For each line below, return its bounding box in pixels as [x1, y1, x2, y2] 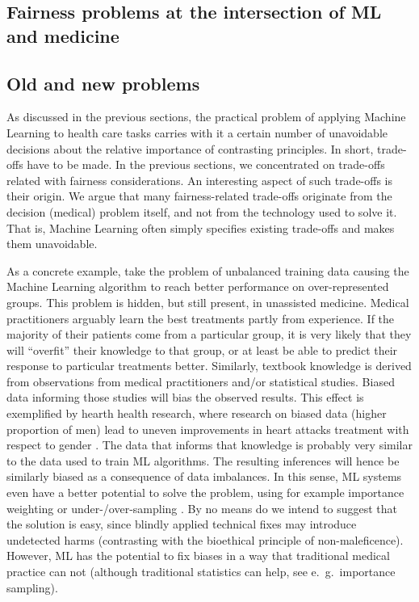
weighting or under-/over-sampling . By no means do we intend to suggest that [6, 499, 397, 516]
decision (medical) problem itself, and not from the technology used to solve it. [6, 203, 397, 220]
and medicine [6, 23, 119, 48]
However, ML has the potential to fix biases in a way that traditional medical [6, 547, 390, 564]
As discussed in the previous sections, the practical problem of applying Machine [6, 108, 406, 125]
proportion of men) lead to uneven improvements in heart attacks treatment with [6, 420, 409, 437]
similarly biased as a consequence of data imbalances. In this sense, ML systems [6, 468, 402, 485]
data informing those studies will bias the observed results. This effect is [6, 389, 364, 406]
